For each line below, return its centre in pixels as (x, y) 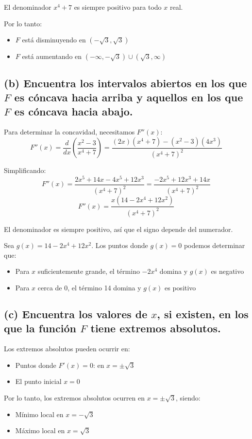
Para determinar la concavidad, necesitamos (69, 132)
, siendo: (188, 397)
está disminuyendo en (54, 40)
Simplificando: (25, 170)
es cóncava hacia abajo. (74, 111)
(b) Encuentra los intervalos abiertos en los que (126, 83)
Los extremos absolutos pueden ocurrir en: (67, 349)
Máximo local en (40, 430)
